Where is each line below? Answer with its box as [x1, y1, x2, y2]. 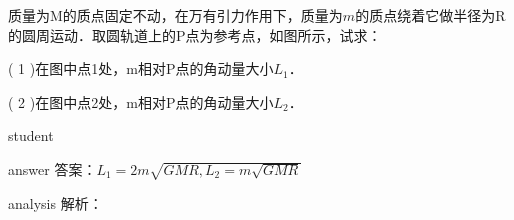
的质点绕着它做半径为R [355, 5, 506, 25]
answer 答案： [8, 158, 97, 179]
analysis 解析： [8, 192, 103, 213]
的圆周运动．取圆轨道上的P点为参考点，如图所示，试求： [8, 24, 382, 45]
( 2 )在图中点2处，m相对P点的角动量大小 [8, 91, 274, 112]
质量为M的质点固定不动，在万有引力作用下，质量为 [8, 5, 343, 25]
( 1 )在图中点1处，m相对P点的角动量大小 [8, 58, 274, 79]
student [8, 125, 54, 146]
